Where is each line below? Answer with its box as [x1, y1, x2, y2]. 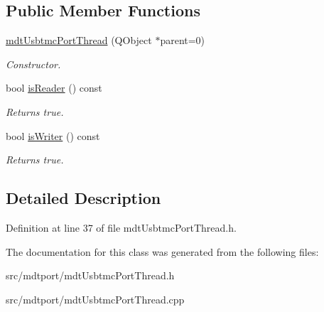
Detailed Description [6, 187, 161, 209]
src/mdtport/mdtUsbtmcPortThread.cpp [6, 291, 185, 306]
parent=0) [160, 33, 205, 48]
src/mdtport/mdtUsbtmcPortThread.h [6, 268, 175, 283]
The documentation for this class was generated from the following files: [6, 244, 319, 259]
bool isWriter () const [6, 128, 100, 143]
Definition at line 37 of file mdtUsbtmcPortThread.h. [6, 220, 237, 235]
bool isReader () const [6, 80, 102, 95]
